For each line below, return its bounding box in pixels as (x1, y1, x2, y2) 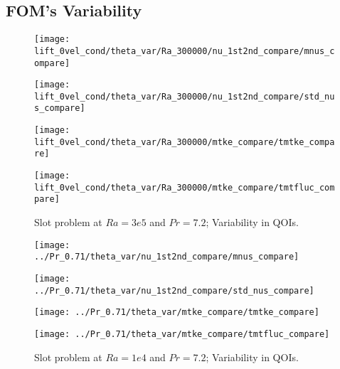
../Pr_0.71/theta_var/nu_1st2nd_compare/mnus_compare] (34, 252, 299, 262)
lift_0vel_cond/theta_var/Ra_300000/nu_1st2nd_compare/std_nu (34, 91, 335, 102)
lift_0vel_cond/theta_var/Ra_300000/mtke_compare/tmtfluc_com (34, 182, 335, 193)
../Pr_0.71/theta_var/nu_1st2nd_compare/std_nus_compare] (34, 285, 314, 296)
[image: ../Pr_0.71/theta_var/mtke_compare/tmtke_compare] (34, 307, 319, 318)
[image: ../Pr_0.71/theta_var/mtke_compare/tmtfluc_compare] (34, 328, 330, 339)
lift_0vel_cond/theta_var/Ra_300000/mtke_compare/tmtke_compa (34, 137, 335, 147)
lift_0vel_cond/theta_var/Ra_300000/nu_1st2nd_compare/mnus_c (34, 46, 335, 56)
